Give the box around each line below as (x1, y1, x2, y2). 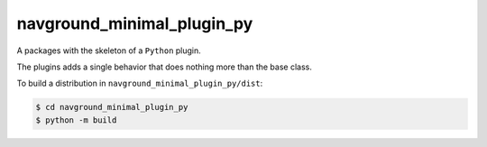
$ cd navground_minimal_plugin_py (35, 102, 188, 113)
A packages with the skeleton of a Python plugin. (16, 45, 202, 56)
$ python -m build (35, 115, 117, 125)
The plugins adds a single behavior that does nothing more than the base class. (16, 61, 313, 72)
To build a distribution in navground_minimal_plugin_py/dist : (16, 78, 263, 89)
